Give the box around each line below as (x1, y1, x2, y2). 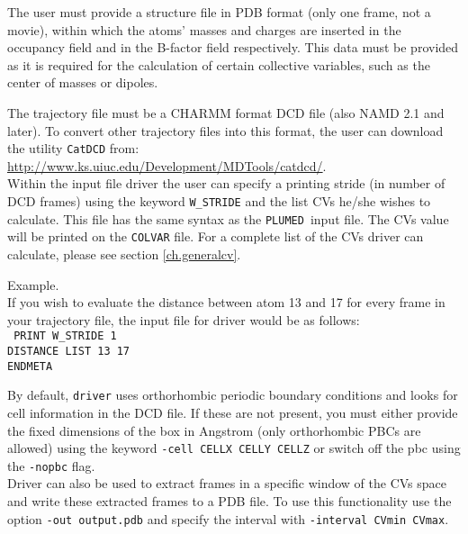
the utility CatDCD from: (7, 139, 139, 158)
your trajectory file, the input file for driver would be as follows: (7, 310, 360, 329)
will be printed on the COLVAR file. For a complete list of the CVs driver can (7, 227, 424, 246)
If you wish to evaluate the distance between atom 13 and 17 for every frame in (7, 293, 445, 312)
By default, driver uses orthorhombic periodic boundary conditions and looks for (7, 385, 458, 404)
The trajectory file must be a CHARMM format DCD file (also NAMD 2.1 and (7, 103, 445, 122)
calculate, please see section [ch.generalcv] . (7, 244, 241, 263)
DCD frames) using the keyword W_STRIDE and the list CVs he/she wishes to (7, 192, 431, 210)
